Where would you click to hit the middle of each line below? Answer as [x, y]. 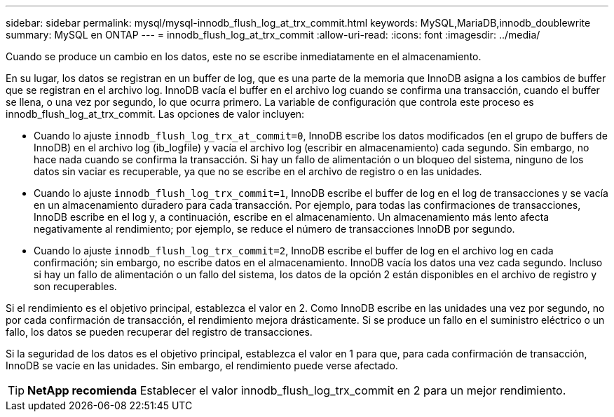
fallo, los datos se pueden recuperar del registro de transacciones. [159, 332]
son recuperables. [75, 286]
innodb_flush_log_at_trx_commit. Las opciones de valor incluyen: [155, 114]
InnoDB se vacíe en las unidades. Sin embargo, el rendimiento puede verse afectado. [202, 365]
